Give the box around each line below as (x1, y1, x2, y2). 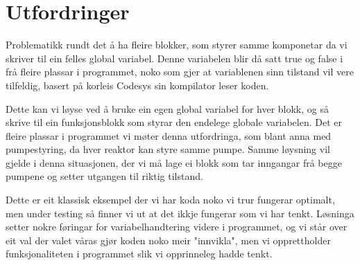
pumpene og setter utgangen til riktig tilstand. (6, 169, 203, 183)
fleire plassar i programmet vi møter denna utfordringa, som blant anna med (6, 128, 332, 143)
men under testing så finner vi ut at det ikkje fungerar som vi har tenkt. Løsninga (6, 205, 354, 220)
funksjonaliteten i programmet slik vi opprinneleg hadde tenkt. (6, 246, 273, 261)
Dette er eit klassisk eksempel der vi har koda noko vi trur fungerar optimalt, (6, 192, 335, 207)
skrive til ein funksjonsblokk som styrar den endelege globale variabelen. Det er (6, 115, 342, 129)
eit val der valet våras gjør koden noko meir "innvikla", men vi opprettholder (6, 232, 331, 247)
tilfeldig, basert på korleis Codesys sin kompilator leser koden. (6, 77, 269, 92)
